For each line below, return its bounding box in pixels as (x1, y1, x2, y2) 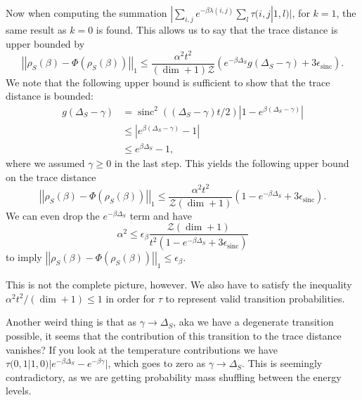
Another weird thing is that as (6, 314, 137, 329)
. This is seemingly (242, 356, 323, 371)
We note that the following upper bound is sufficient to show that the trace (6, 74, 330, 89)
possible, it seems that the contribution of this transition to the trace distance (6, 328, 342, 342)
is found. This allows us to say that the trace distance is (96, 22, 338, 36)
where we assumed (6, 156, 85, 171)
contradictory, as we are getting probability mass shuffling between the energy (6, 369, 342, 384)
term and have (129, 208, 192, 222)
